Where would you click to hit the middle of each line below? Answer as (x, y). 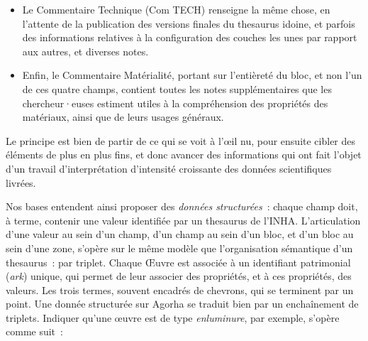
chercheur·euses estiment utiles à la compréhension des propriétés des (175, 103)
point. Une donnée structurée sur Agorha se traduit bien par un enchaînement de (182, 304)
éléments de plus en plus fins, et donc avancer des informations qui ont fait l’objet (184, 155)
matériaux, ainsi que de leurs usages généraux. (123, 117)
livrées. (21, 182)
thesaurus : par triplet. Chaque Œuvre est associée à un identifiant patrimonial (178, 262)
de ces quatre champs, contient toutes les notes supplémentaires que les (177, 88)
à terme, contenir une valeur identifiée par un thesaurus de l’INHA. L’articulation (183, 220)
